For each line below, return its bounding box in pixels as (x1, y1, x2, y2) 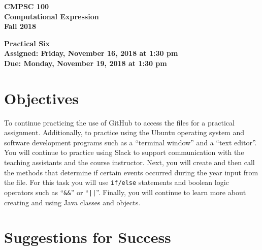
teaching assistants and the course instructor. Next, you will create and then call (4, 157, 255, 168)
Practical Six (4, 38, 50, 48)
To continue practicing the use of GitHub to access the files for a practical (4, 117, 235, 128)
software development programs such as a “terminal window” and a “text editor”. (4, 137, 257, 147)
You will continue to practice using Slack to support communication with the (4, 147, 244, 158)
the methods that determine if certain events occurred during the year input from (4, 167, 258, 177)
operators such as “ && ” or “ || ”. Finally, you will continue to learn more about (4, 186, 246, 197)
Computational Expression (4, 11, 99, 21)
